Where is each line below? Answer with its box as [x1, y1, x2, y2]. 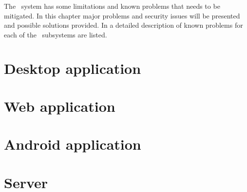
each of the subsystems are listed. [4, 29, 107, 39]
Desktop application [4, 58, 141, 78]
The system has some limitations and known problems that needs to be [4, 1, 220, 11]
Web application [4, 96, 115, 116]
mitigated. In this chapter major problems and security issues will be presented [4, 10, 240, 20]
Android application [4, 134, 141, 154]
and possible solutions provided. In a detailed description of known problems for [4, 20, 243, 30]
